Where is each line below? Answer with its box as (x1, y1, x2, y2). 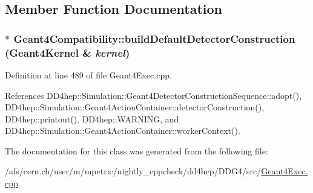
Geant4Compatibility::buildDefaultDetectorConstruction (13, 31, 295, 46)
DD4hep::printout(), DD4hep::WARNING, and (5, 112, 179, 125)
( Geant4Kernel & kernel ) (5, 45, 130, 60)
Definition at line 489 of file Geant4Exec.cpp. (5, 68, 172, 81)
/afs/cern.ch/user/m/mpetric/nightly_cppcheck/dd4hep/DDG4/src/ (5, 165, 262, 177)
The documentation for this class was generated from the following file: (5, 144, 268, 157)
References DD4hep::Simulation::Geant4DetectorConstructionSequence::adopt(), (5, 89, 302, 101)
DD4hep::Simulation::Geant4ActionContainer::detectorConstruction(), (5, 101, 265, 113)
